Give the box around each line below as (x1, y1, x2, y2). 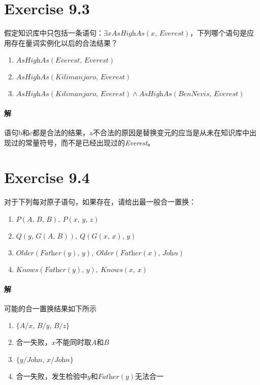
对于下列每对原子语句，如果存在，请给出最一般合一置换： (4, 196, 196, 207)
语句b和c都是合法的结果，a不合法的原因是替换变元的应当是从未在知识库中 (4, 127, 249, 138)
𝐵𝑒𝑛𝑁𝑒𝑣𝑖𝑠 (178, 91, 210, 98)
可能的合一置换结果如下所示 (4, 303, 96, 313)
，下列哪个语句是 (190, 27, 247, 38)
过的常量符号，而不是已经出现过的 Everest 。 (11, 137, 155, 147)
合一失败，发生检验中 (16, 371, 87, 381)
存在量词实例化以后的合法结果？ (11, 37, 118, 48)
